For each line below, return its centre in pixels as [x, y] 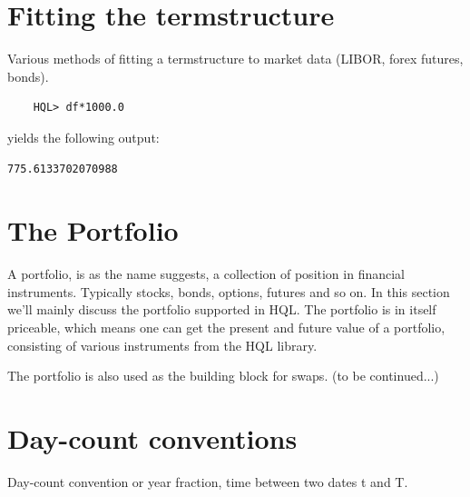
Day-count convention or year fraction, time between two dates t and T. [208, 481]
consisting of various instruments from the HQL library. [162, 345]
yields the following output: [83, 137]
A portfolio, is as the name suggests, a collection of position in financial [206, 274]
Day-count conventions [152, 437]
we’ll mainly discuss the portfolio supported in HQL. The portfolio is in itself [222, 309]
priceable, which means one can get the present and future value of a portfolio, [226, 327]
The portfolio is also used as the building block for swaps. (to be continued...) [223, 376]
